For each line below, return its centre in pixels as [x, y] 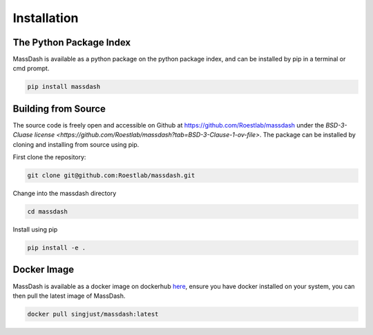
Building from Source [59, 109]
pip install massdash [64, 87]
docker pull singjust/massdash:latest [93, 314]
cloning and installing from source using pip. [76, 144]
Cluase [23, 135]
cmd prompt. [31, 68]
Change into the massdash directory [65, 194]
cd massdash [48, 212]
